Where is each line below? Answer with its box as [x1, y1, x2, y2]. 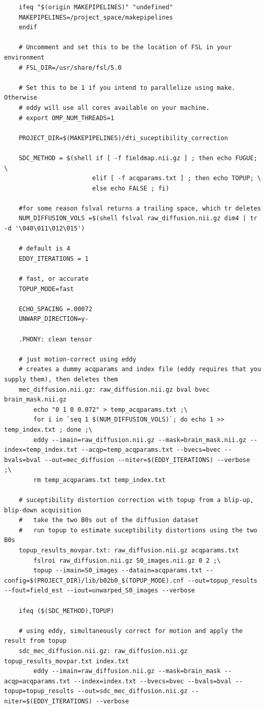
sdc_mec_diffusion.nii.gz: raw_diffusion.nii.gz [18, 647, 188, 655]
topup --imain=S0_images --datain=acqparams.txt [33, 567, 202, 574]
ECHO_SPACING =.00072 [18, 305, 92, 313]
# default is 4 [18, 245, 70, 253]
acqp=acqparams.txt [4, 677, 70, 685]
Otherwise [4, 94, 37, 102]
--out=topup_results [187, 577, 257, 584]
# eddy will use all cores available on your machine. [18, 104, 210, 111]
